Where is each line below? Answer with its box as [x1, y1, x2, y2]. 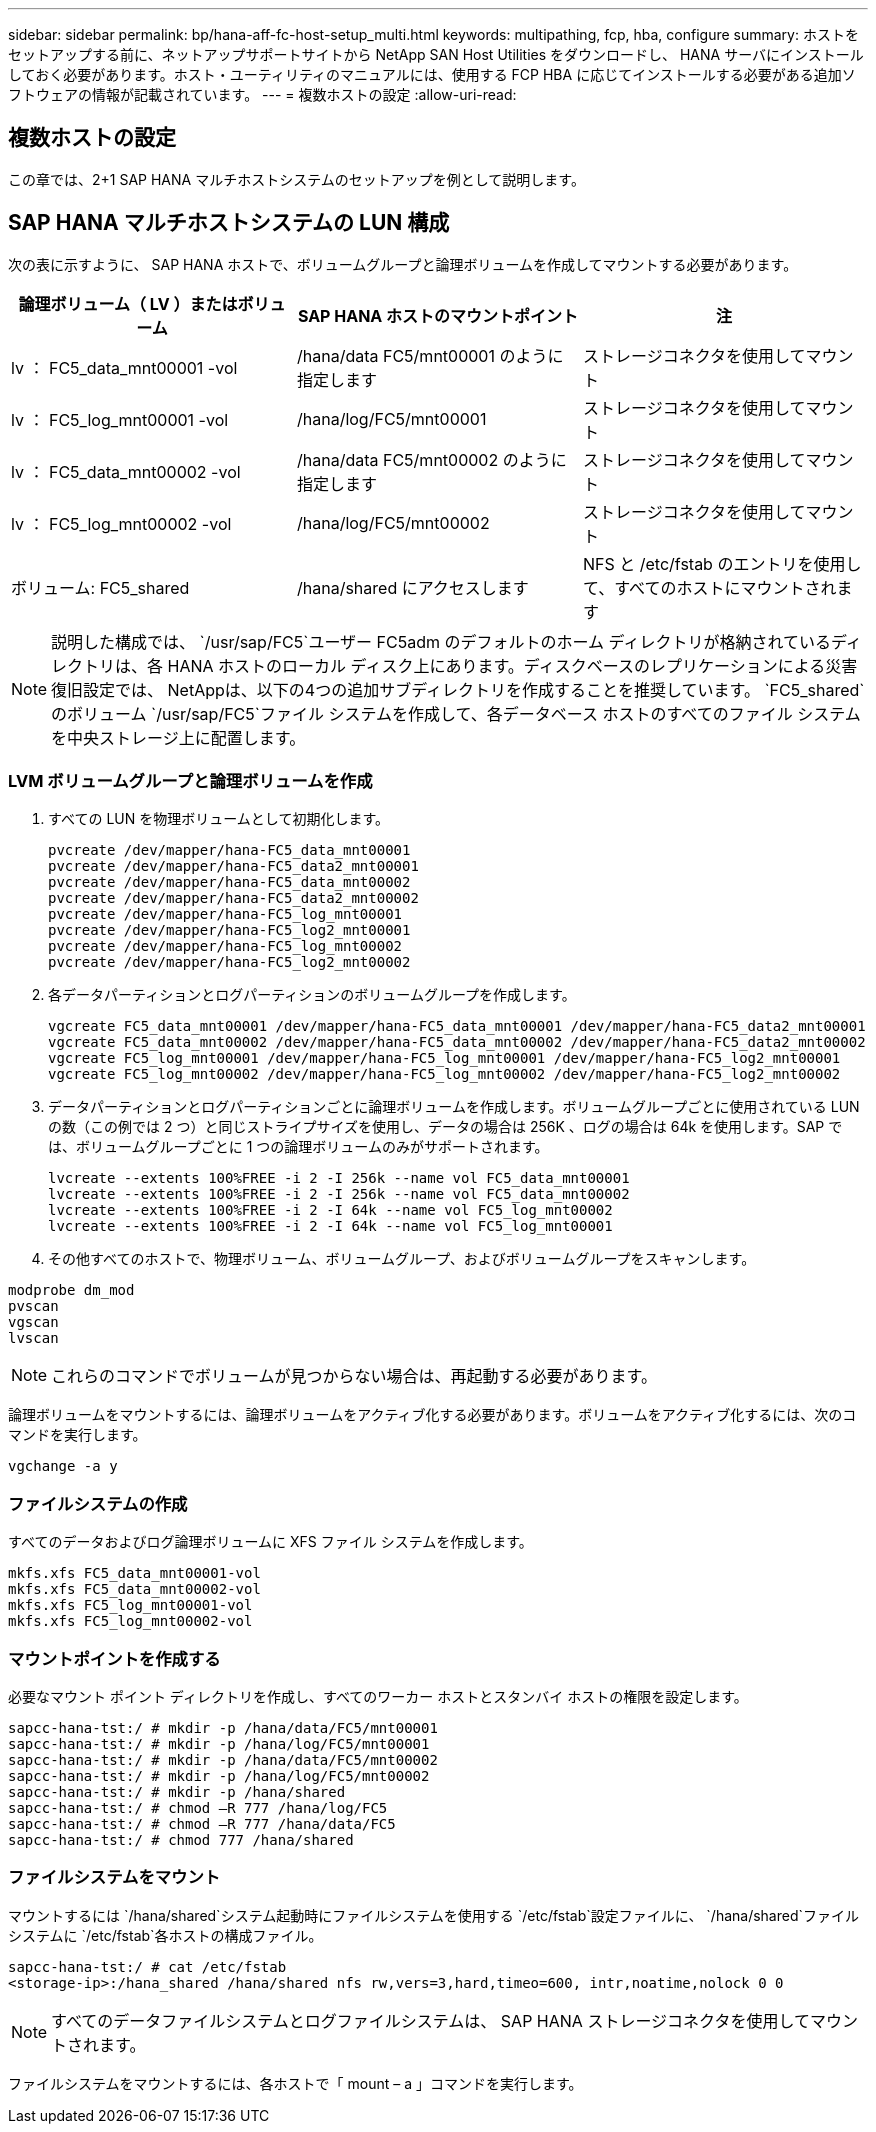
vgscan [8, 1314, 59, 1331]
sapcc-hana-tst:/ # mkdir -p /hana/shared [8, 1783, 346, 1800]
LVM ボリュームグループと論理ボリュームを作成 [8, 771, 373, 792]
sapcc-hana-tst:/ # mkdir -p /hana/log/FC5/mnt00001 [8, 1735, 430, 1752]
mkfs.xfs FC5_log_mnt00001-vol [8, 1597, 253, 1614]
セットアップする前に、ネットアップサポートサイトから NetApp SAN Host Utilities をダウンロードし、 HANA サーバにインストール [8, 46, 864, 63]
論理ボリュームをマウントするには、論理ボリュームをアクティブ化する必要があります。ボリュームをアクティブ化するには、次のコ [8, 1406, 857, 1424]
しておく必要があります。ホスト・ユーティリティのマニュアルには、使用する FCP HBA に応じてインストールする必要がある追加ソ [8, 66, 856, 83]
